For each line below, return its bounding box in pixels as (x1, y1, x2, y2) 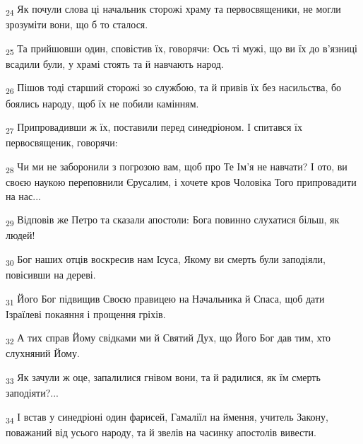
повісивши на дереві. (6, 267, 96, 282)
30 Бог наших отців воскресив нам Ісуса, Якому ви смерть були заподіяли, (6, 251, 326, 268)
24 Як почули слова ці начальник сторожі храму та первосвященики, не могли (6, 1, 341, 18)
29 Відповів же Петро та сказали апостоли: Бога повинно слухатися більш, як (6, 212, 340, 228)
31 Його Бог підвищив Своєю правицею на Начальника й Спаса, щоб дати (6, 291, 325, 308)
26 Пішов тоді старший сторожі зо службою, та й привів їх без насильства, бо (6, 80, 342, 97)
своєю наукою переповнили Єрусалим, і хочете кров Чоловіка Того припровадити (6, 175, 357, 189)
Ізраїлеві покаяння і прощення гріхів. (6, 306, 166, 321)
